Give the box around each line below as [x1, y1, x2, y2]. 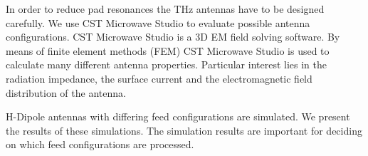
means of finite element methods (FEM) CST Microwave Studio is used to [6, 43, 330, 58]
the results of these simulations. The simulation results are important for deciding [6, 123, 362, 137]
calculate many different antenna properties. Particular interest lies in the [6, 57, 327, 72]
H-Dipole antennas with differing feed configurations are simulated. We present [6, 109, 350, 124]
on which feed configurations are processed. [6, 137, 194, 152]
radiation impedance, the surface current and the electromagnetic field [6, 71, 312, 85]
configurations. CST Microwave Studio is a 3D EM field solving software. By [6, 29, 340, 44]
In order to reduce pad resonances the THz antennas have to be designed [6, 1, 325, 16]
